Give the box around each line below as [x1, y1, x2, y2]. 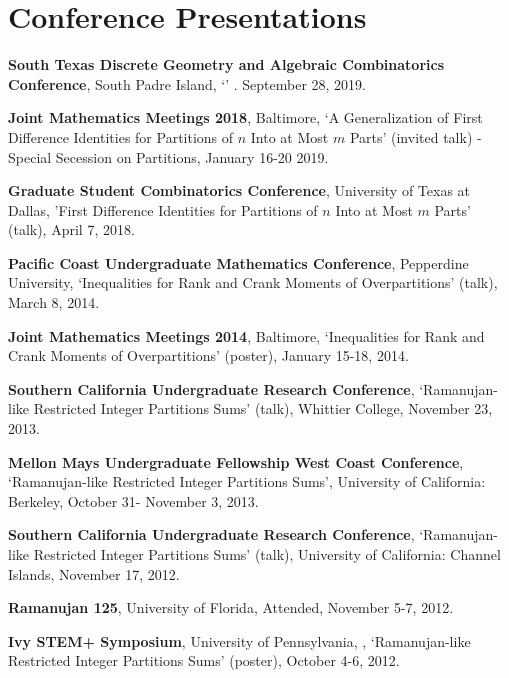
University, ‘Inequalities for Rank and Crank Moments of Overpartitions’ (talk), [8, 272, 498, 293]
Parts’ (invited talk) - [349, 126, 482, 147]
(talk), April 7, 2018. [8, 219, 135, 240]
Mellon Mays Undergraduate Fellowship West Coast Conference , [8, 451, 464, 472]
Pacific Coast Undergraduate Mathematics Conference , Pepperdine [8, 252, 469, 273]
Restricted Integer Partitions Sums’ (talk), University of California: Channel [33, 544, 501, 564]
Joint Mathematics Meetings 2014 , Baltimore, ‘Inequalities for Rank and [8, 325, 485, 346]
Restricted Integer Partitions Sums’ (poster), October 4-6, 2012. [8, 650, 400, 671]
